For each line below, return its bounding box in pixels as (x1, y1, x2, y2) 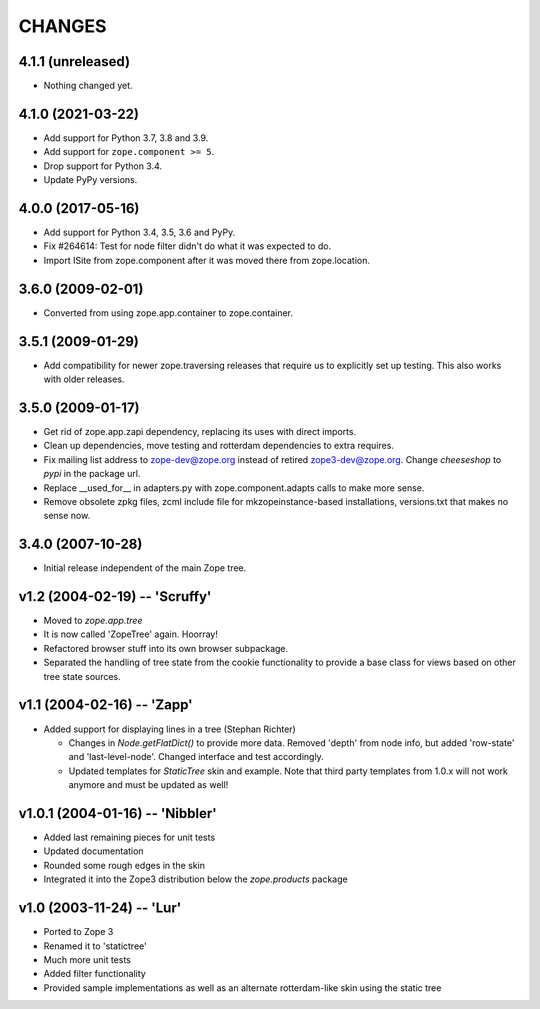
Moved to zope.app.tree (43, 615, 143, 627)
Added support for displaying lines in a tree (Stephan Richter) (43, 723, 297, 735)
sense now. (43, 510, 91, 522)
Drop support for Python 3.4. (43, 160, 163, 172)
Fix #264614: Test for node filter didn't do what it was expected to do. (43, 240, 332, 252)
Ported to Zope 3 (43, 926, 114, 938)
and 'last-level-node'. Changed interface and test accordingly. (68, 751, 324, 763)
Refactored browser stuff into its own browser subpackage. (43, 642, 289, 654)
